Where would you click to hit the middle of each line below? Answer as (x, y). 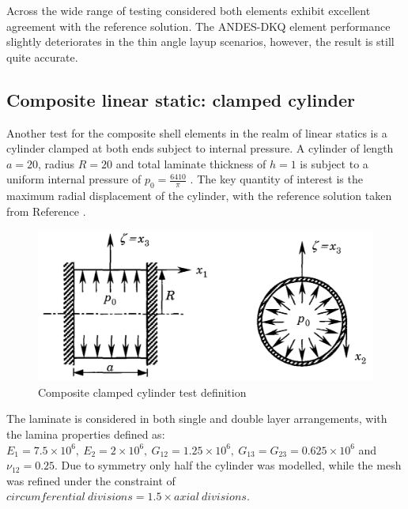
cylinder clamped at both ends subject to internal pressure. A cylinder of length (200, 148)
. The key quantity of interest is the (276, 179)
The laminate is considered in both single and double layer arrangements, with (197, 419)
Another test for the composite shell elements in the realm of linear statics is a (197, 132)
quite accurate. (42, 57)
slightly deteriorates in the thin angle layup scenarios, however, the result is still (200, 41)
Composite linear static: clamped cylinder (181, 99)
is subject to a (334, 163)
